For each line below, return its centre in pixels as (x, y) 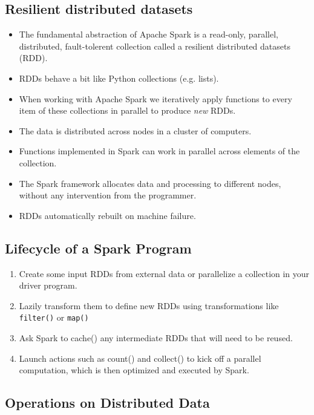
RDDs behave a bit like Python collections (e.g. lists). (119, 78)
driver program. (48, 285)
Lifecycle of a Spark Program (98, 248)
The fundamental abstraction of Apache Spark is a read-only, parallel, (149, 34)
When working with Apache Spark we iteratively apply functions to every (155, 98)
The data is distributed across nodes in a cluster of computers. (135, 130)
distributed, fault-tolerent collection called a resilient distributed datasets (155, 46)
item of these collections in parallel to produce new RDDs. (127, 110)
